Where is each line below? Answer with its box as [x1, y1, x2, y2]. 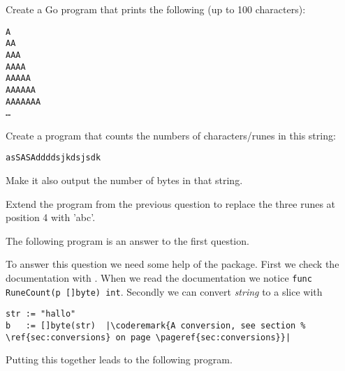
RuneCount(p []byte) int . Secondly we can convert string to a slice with [6, 284, 323, 298]
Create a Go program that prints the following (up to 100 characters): [6, 2, 306, 16]
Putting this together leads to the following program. [6, 352, 233, 367]
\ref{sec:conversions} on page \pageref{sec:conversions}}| [6, 332, 291, 342]
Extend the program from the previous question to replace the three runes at [6, 196, 336, 211]
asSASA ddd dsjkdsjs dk [6, 153, 101, 163]
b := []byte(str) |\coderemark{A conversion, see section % [6, 321, 306, 331]
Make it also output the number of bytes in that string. [6, 173, 243, 188]
